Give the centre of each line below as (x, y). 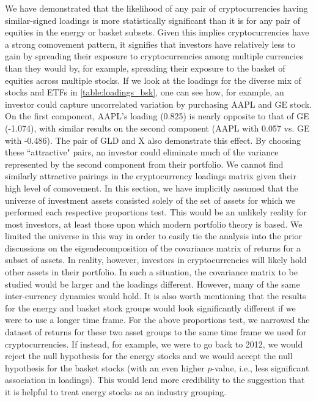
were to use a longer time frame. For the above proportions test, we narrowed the (157, 320)
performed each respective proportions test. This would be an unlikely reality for (156, 212)
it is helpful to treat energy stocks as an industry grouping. (116, 392)
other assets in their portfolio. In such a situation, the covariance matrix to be (151, 272)
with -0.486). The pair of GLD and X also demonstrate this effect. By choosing (153, 140)
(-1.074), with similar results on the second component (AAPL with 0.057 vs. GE (157, 128)
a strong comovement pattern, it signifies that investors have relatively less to (150, 44)
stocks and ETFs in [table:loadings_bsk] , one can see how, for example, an (145, 92)
